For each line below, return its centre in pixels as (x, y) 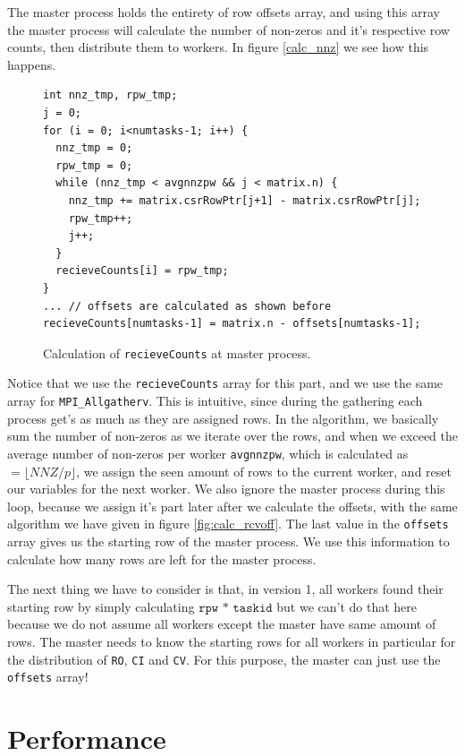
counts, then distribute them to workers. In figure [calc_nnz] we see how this (218, 47)
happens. (32, 64)
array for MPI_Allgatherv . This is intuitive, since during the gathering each (215, 400)
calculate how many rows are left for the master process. (162, 558)
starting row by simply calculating (101, 606)
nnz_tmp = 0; (94, 148)
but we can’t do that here (347, 606)
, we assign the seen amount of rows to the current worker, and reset (264, 471)
